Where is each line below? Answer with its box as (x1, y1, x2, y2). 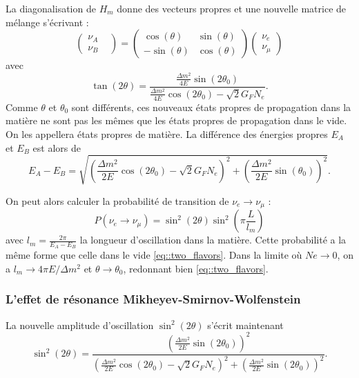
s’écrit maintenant (207, 317, 284, 332)
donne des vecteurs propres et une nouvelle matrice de (117, 1, 347, 15)
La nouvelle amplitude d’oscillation (6, 317, 154, 332)
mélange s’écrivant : (6, 14, 89, 29)
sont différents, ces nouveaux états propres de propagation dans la (71, 99, 351, 114)
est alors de (32, 140, 81, 155)
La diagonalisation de (6, 1, 96, 15)
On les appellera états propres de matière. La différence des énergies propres (6, 126, 328, 141)
